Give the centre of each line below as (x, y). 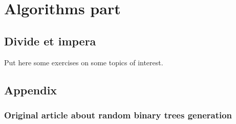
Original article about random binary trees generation (118, 115)
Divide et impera (50, 41)
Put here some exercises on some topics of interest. (84, 62)
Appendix (31, 90)
